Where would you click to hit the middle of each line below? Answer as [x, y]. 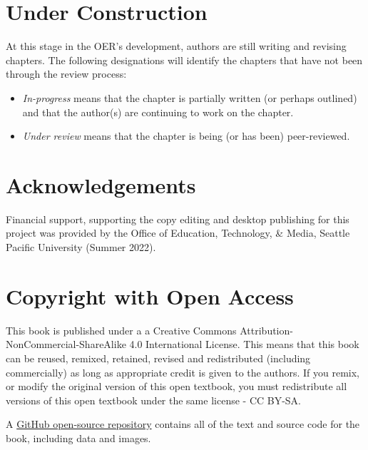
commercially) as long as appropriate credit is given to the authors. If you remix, [183, 372]
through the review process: [66, 74]
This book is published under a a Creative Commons [121, 330]
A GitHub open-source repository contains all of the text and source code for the [183, 424]
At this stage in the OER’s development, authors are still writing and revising [176, 46]
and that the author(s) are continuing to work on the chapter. [158, 112]
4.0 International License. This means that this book [244, 344]
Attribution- [266, 330]
